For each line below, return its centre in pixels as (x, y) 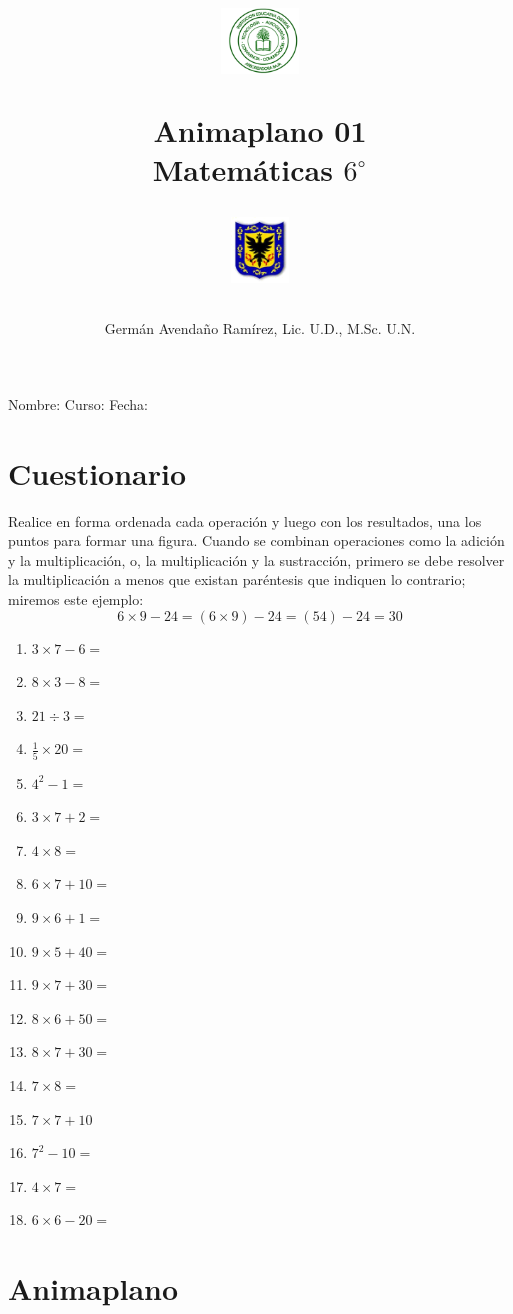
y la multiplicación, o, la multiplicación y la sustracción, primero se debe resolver (256, 559)
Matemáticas (242, 168)
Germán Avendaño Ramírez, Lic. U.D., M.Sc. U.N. (260, 328)
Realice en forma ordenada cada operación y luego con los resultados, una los (245, 520)
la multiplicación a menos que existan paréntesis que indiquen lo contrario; (237, 579)
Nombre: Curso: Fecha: (78, 403)
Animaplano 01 (260, 129)
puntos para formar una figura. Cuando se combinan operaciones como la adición (256, 540)
